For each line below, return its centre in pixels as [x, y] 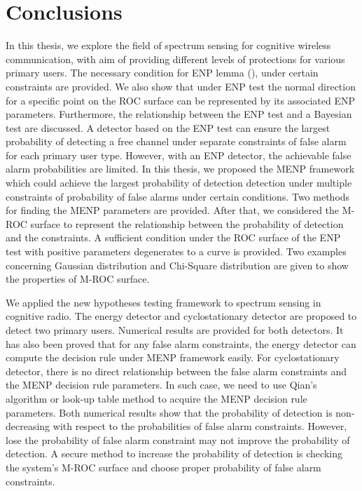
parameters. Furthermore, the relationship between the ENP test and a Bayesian [179, 114]
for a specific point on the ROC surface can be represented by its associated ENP [180, 100]
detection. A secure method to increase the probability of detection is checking [174, 453]
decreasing [28, 426]
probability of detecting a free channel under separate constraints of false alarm [176, 141]
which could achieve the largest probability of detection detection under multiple [179, 183]
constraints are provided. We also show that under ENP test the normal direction [181, 86]
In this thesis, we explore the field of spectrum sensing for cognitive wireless [168, 45]
